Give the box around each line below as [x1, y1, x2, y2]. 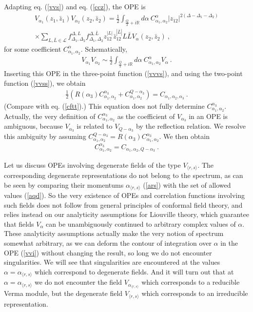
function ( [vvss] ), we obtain [4, 78, 86, 88]
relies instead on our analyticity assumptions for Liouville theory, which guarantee [4, 209, 249, 219]
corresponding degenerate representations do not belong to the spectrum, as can [4, 170, 243, 180]
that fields [4, 218, 34, 229]
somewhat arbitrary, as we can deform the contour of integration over [4, 237, 212, 248]
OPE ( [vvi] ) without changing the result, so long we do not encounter [4, 247, 212, 257]
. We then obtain [159, 131, 210, 141]
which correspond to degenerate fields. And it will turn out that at [35, 266, 234, 276]
